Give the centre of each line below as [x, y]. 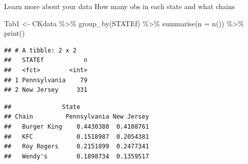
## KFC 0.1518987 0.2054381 [77, 136]
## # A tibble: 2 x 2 [40, 50]
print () [14, 33]
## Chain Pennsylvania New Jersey [77, 117]
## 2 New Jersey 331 [46, 90]
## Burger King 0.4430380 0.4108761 [77, 126]
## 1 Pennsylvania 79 [46, 80]
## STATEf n [46, 60]
